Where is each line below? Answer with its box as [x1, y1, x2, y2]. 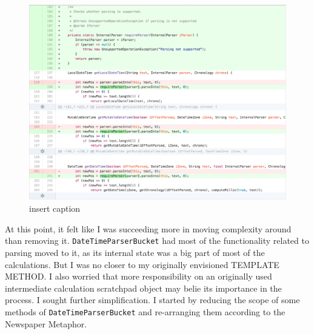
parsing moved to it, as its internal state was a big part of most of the [5, 246, 265, 258]
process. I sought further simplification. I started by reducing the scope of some [5, 293, 300, 306]
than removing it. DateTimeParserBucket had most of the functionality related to [5, 234, 309, 247]
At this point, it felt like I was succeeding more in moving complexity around [5, 222, 292, 235]
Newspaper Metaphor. [5, 317, 87, 330]
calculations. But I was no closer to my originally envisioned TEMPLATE [5, 258, 279, 270]
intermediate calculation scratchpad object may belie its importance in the [5, 281, 282, 294]
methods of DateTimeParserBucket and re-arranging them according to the [5, 305, 286, 318]
